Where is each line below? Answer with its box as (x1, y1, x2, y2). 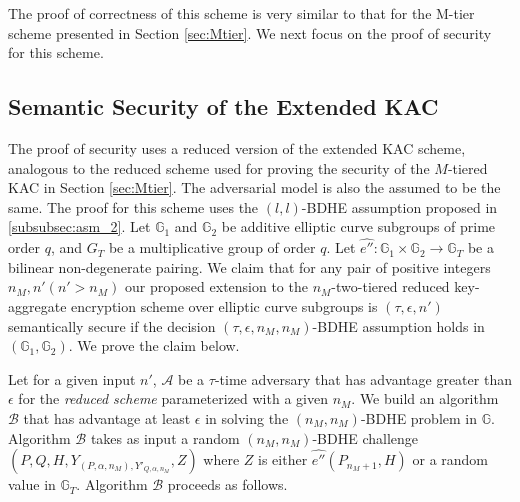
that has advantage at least (23, 407, 191, 428)
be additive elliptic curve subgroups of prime (221, 216, 496, 237)
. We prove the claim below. (68, 335, 240, 356)
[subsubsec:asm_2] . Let (8, 216, 151, 237)
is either (258, 449, 308, 470)
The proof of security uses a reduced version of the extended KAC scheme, (8, 137, 466, 158)
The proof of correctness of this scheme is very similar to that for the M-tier (8, 3, 475, 23)
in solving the (205, 407, 289, 428)
